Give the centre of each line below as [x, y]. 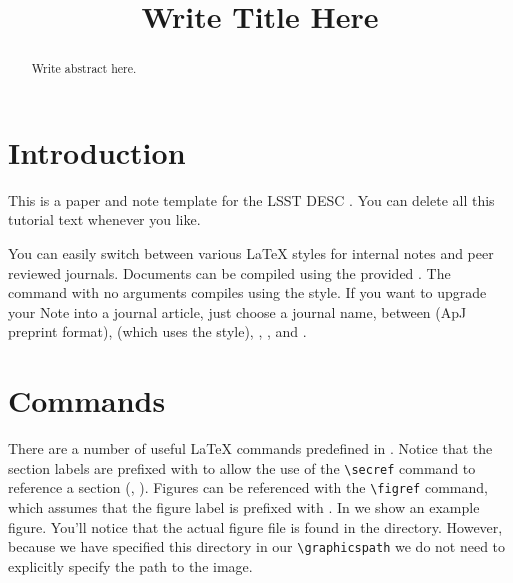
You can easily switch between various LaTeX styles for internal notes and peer [251, 252]
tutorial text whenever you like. [104, 219]
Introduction [97, 151]
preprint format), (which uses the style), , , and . [157, 331]
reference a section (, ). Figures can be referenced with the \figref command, [248, 487]
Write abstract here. [84, 68]
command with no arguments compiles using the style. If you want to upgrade [247, 292]
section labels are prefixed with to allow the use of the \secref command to [242, 467]
